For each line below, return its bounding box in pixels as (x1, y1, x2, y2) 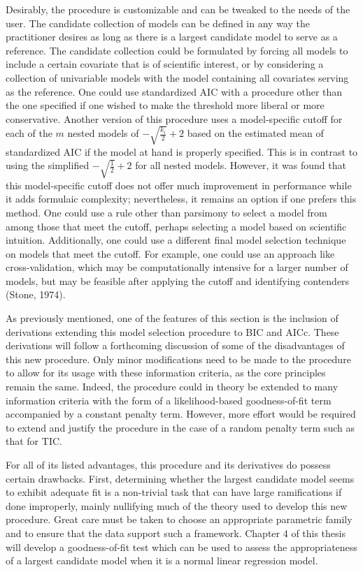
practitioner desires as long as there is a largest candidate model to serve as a (6, 29, 338, 44)
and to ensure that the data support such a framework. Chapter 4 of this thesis (6, 525, 346, 540)
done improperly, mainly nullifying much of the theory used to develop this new (6, 498, 348, 513)
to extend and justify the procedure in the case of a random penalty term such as (6, 420, 355, 434)
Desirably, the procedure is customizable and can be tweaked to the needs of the (6, 2, 350, 16)
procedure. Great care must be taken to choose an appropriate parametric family (6, 512, 353, 527)
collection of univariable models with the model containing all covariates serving (6, 70, 349, 85)
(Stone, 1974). (6, 287, 66, 302)
